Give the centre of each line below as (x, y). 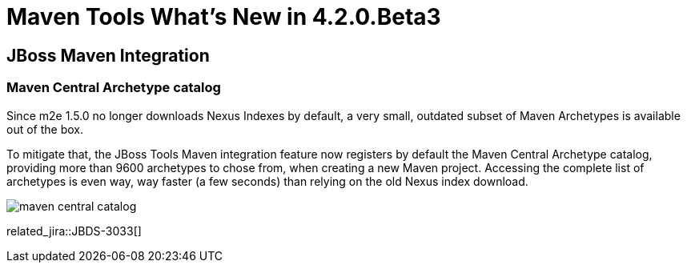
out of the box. (45, 129)
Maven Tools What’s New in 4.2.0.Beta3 (224, 17)
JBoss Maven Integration (108, 55)
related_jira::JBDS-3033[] (74, 231)
